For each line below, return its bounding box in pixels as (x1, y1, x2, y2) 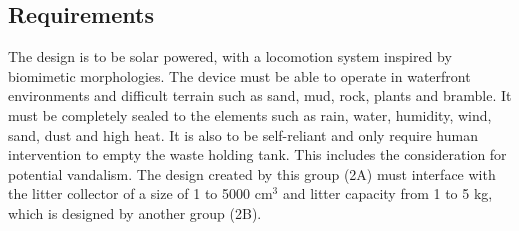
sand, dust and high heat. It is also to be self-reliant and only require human (8, 124, 478, 145)
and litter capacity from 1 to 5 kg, (282, 183, 493, 204)
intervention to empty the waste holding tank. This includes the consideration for (8, 144, 507, 165)
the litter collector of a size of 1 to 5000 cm (8, 183, 273, 204)
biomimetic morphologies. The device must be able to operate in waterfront (8, 65, 471, 86)
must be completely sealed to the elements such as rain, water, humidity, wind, (8, 104, 492, 125)
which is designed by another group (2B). (8, 202, 262, 223)
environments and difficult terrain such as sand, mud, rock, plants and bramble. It (8, 85, 512, 106)
